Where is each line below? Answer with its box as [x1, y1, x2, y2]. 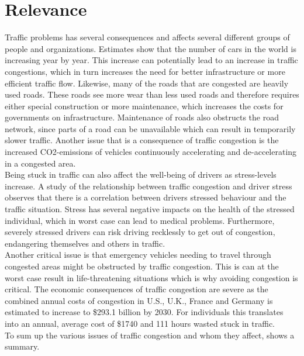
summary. [5, 340, 40, 352]
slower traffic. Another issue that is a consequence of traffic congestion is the [5, 134, 279, 146]
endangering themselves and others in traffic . [5, 237, 165, 249]
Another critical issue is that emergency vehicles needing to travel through [5, 248, 271, 261]
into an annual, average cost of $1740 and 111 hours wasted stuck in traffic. [5, 317, 275, 329]
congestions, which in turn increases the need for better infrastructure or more [5, 65, 285, 77]
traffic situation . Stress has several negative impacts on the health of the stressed [5, 203, 295, 215]
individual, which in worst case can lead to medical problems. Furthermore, [5, 214, 275, 226]
